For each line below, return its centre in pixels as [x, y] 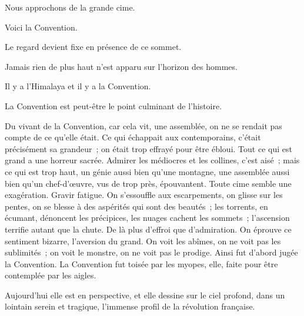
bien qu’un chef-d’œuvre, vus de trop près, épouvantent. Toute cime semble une [148, 183]
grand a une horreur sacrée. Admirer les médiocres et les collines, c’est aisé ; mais [152, 160]
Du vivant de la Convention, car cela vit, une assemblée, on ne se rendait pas [143, 125]
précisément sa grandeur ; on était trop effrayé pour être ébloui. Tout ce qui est [148, 148]
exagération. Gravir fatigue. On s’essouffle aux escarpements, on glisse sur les [144, 195]
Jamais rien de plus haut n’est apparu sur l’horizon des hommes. [121, 66]
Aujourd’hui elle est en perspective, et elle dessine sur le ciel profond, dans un [145, 295]
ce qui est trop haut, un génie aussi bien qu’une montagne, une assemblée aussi [147, 171]
